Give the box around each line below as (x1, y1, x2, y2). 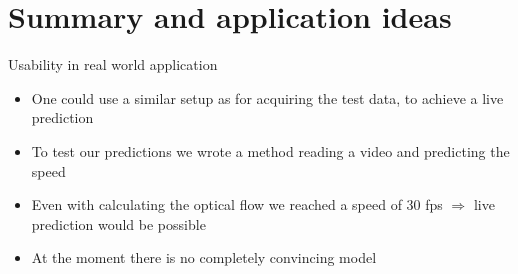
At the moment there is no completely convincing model (31, 247, 377, 268)
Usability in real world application (8, 54, 218, 75)
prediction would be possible (31, 213, 206, 234)
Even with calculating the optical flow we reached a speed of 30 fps (31, 194, 443, 215)
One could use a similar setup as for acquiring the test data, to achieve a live (31, 87, 504, 108)
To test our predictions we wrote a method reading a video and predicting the (31, 140, 510, 161)
